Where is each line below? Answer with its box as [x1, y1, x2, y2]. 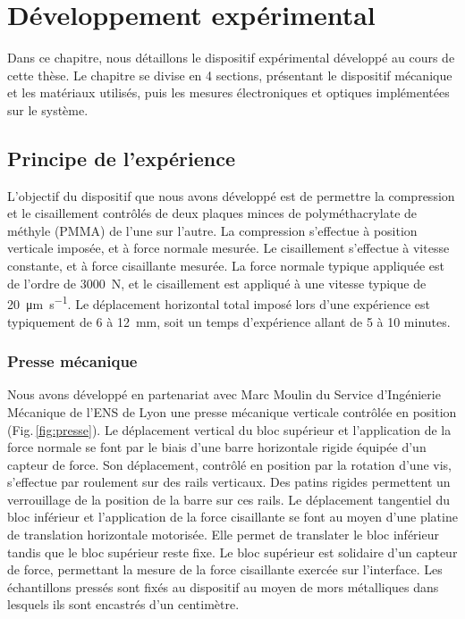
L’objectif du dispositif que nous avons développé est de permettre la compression [7, 186, 455, 205]
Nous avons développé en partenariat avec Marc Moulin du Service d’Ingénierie [7, 385, 441, 404]
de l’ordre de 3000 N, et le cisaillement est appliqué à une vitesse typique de [7, 273, 427, 292]
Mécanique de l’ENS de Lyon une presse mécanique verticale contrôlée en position [7, 402, 457, 421]
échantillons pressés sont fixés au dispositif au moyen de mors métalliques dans [7, 577, 439, 596]
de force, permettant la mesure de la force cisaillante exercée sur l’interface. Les [7, 560, 443, 579]
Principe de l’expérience [7, 144, 236, 171]
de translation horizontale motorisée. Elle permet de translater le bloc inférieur [7, 525, 439, 544]
